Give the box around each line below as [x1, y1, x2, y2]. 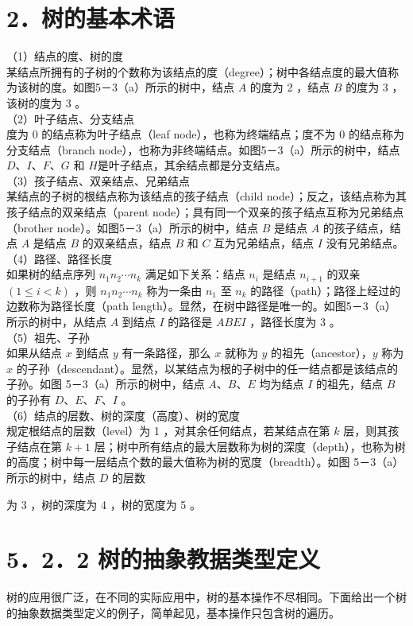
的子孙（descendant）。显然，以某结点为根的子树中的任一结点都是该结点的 [16, 360, 399, 376]
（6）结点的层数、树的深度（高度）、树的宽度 [6, 406, 240, 423]
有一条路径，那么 [122, 344, 211, 361]
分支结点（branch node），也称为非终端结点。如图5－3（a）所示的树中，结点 [6, 141, 400, 157]
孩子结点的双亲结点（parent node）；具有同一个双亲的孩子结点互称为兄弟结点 [6, 204, 404, 220]
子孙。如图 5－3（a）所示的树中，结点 [6, 375, 205, 392]
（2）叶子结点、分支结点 [6, 110, 134, 126]
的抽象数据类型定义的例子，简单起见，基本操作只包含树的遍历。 [6, 604, 340, 620]
